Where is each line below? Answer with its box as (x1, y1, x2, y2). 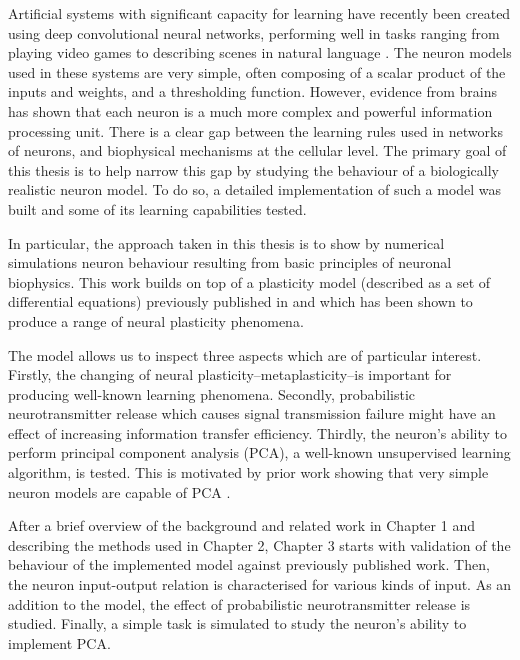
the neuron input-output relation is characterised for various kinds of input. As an (8, 574, 512, 595)
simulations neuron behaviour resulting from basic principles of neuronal (8, 252, 452, 273)
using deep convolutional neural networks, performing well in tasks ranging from (8, 22, 500, 43)
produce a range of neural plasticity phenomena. (8, 310, 304, 331)
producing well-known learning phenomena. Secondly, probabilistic (8, 383, 416, 404)
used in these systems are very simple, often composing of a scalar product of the (8, 61, 506, 82)
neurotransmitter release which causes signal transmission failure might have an (8, 403, 496, 424)
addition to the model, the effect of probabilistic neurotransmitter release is (8, 593, 471, 614)
